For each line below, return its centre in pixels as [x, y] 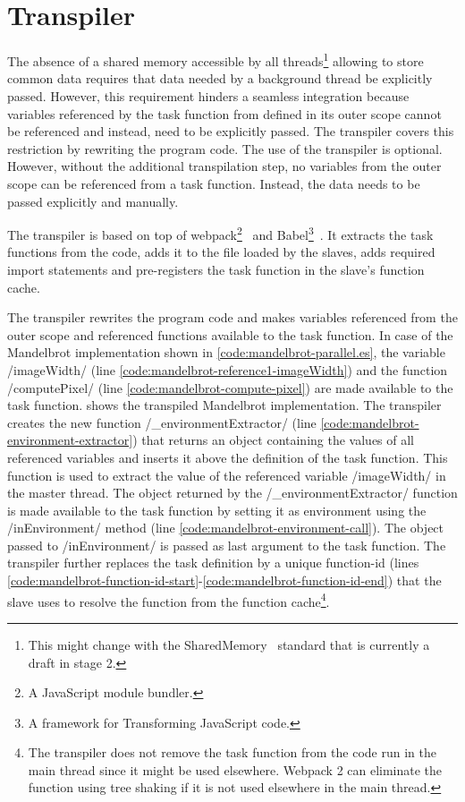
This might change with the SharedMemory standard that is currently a [229, 644]
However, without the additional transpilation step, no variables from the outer [224, 166]
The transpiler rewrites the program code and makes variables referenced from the [232, 317]
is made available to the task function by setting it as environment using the [217, 510]
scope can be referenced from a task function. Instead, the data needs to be [214, 183]
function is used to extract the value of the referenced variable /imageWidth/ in [227, 475]
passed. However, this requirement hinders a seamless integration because [208, 95]
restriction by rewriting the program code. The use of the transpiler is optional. [225, 148]
